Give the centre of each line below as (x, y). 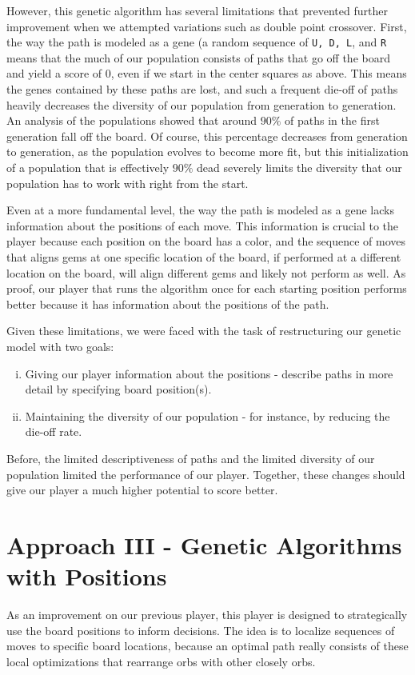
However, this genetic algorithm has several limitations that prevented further (197, 10)
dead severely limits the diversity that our (299, 167)
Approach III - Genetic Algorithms (204, 544)
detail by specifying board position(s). (118, 389)
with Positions (87, 576)
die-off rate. (54, 431)
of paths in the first (332, 120)
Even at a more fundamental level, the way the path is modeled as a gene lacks (200, 210)
